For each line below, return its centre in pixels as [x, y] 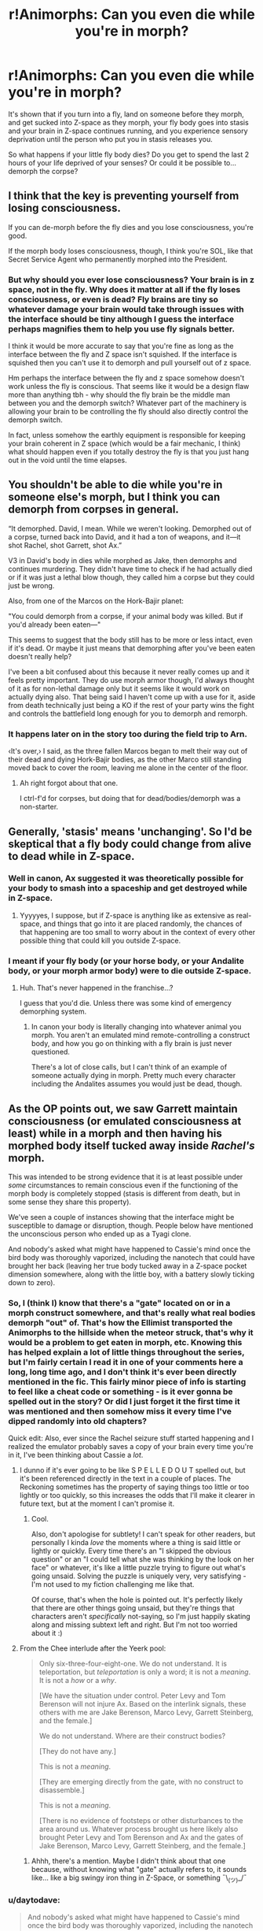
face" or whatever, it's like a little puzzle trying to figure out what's [138, 1568]
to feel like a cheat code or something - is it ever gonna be [121, 1392]
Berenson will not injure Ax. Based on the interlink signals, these [142, 1704]
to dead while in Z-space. [71, 856]
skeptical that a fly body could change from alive [130, 844]
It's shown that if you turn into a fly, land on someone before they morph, [126, 114]
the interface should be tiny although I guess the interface [121, 319]
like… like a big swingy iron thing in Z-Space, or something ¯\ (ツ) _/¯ [139, 1879]
